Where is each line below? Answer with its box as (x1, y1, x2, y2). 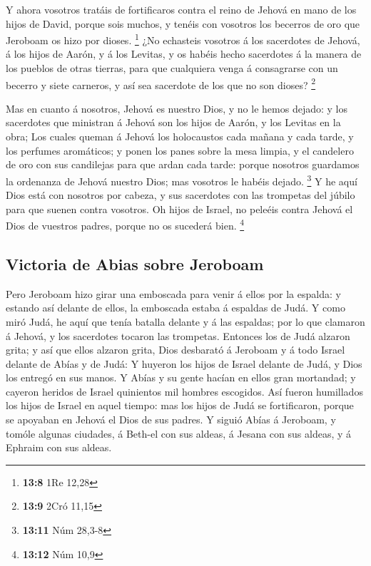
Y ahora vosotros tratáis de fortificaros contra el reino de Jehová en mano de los (6, 2, 357, 16)
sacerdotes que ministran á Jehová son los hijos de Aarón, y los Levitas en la (6, 115, 341, 130)
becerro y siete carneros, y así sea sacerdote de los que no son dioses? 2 (6, 75, 316, 92)
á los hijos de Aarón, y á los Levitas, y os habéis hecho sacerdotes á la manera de (6, 46, 362, 61)
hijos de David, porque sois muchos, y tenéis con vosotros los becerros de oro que (6, 16, 360, 31)
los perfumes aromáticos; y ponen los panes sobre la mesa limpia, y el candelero (6, 143, 354, 158)
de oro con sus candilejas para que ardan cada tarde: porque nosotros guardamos (6, 157, 360, 172)
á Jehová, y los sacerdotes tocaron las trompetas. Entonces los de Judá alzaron (6, 328, 350, 343)
